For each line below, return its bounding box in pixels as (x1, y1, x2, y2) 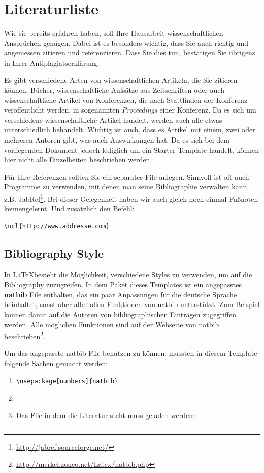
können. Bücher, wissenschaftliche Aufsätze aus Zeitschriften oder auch (4, 85, 224, 95)
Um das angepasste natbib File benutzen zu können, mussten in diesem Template (4, 348, 257, 358)
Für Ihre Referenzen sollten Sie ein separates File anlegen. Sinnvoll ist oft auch (4, 171, 249, 182)
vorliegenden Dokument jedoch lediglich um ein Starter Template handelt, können (4, 144, 259, 155)
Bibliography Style (4, 245, 104, 261)
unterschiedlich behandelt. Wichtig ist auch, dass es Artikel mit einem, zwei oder (4, 124, 255, 135)
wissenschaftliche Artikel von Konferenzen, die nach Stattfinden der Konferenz (4, 94, 248, 105)
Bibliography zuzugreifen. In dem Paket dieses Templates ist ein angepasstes (4, 279, 242, 290)
